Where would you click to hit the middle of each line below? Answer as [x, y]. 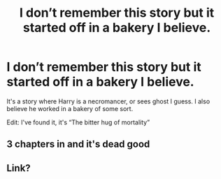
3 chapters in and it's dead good [78, 144]
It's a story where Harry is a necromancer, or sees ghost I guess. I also [108, 101]
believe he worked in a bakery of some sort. [70, 108]
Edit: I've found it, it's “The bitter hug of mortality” [78, 122]
